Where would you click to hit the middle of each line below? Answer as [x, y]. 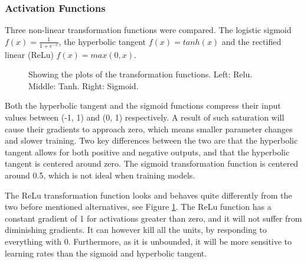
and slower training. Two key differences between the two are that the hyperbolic [151, 140]
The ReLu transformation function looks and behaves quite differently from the [148, 195]
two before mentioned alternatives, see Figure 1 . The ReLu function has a [138, 207]
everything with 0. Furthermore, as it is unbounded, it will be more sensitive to [148, 241]
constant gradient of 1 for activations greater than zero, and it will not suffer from [153, 218]
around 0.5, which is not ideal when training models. [100, 175]
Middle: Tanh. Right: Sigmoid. [84, 85]
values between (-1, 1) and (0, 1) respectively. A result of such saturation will [145, 117]
